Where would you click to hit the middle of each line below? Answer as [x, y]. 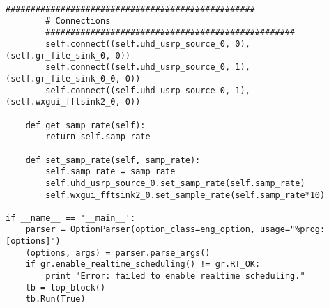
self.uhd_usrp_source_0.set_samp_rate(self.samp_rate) [175, 183]
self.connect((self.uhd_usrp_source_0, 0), [148, 44]
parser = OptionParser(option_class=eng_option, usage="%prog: [175, 230]
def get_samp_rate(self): [85, 125]
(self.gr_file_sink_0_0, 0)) [73, 78]
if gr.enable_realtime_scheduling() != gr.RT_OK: [143, 264]
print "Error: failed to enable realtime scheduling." [175, 276]
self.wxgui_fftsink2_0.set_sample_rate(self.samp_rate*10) [185, 195]
